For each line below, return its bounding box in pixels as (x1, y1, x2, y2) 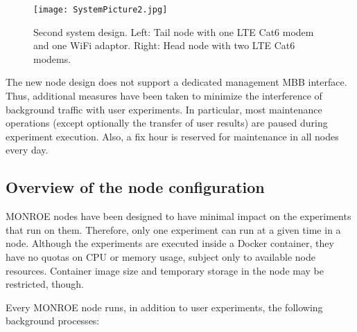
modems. (33, 51, 71, 66)
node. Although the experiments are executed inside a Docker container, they (6, 236, 334, 250)
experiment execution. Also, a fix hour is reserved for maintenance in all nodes (6, 129, 339, 143)
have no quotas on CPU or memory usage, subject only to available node (6, 249, 315, 264)
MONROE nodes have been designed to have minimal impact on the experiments (6, 209, 351, 223)
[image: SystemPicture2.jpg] (33, 5, 168, 15)
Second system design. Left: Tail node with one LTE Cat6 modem (33, 24, 314, 39)
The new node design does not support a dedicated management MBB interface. (6, 75, 347, 89)
